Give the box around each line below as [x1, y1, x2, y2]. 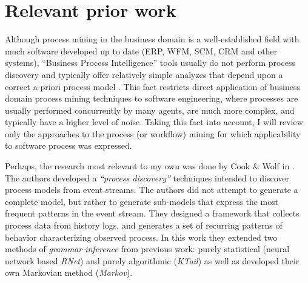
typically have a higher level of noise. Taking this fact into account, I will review [5, 115, 303, 128]
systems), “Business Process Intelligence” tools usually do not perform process [5, 56, 295, 69]
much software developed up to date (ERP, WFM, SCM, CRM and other [5, 44, 278, 57]
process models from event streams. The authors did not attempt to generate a [5, 183, 298, 196]
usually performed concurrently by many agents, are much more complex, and [5, 103, 295, 116]
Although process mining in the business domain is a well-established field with [5, 33, 300, 45]
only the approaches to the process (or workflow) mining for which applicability [5, 127, 301, 140]
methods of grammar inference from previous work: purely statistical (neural [5, 242, 290, 255]
